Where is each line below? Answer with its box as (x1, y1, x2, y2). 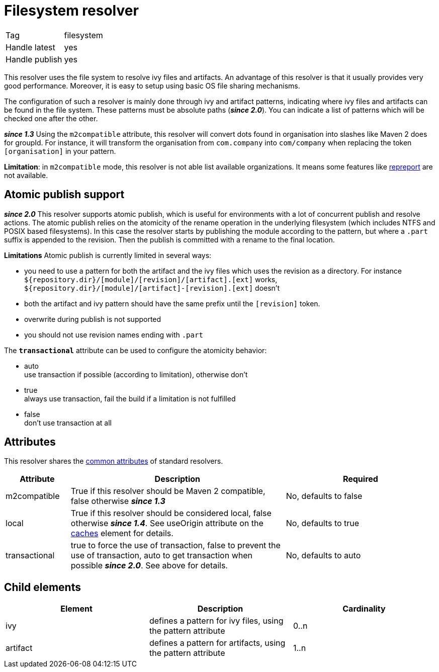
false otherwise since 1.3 (70, 496, 165, 507)
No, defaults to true (286, 518, 360, 529)
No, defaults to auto (286, 550, 361, 561)
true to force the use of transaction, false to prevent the (70, 540, 281, 551)
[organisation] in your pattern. (4, 146, 116, 155)
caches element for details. (70, 528, 173, 539)
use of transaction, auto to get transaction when (70, 550, 252, 561)
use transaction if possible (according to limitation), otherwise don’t (24, 370, 248, 379)
